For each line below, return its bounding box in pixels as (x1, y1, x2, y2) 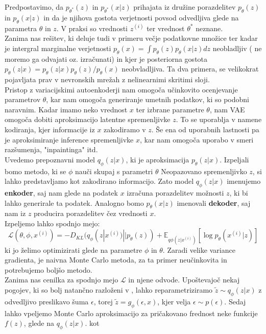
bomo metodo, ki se (5, 165, 66, 176)
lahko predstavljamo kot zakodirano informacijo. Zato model (5, 176, 194, 186)
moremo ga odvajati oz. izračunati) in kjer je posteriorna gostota (5, 53, 208, 64)
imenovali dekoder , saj (177, 197, 251, 208)
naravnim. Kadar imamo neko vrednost (5, 104, 128, 114)
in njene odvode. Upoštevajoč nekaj (128, 274, 240, 285)
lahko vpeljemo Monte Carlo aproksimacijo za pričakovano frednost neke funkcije (5, 307, 258, 318)
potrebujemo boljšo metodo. (5, 264, 92, 275)
